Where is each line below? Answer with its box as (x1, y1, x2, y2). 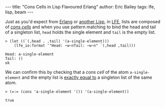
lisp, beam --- (5, 9, 34, 15)
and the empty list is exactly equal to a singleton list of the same (22, 74, 152, 80)
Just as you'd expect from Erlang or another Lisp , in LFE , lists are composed (5, 19, 161, 24)
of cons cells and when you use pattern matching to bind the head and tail (5, 24, 157, 30)
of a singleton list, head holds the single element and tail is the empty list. (5, 29, 156, 35)
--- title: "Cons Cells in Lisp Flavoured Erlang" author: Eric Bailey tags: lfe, (5, 4, 156, 9)
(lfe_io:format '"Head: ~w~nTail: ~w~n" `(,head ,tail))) (14, 43, 136, 48)
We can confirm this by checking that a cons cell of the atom (5, 69, 129, 75)
